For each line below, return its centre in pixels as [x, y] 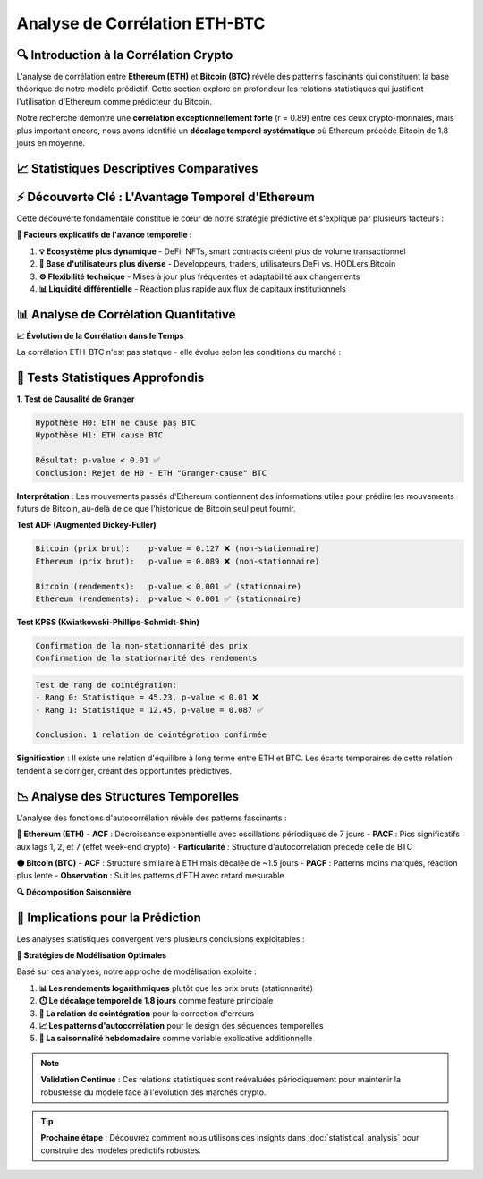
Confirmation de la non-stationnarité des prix [141, 645]
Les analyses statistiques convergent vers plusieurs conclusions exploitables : [161, 938]
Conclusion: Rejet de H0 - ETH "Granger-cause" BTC [151, 473]
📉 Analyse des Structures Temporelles [128, 796]
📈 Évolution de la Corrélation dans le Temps [100, 335]
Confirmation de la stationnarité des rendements [146, 658]
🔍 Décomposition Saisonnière [74, 892]
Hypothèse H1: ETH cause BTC [99, 435]
